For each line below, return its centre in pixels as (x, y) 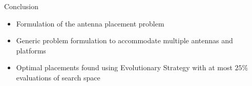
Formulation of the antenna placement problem (90, 23)
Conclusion (21, 6)
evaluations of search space (58, 77)
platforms (31, 50)
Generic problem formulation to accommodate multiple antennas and (124, 40)
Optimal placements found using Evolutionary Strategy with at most (124, 67)
